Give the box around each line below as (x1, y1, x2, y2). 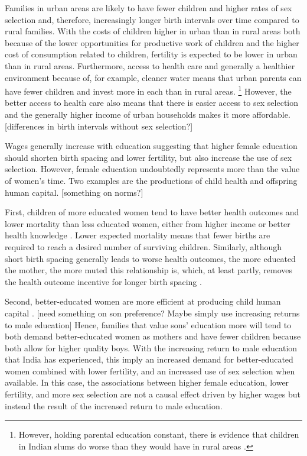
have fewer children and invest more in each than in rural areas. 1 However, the (5, 83, 292, 97)
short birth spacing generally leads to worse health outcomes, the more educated (5, 252, 296, 264)
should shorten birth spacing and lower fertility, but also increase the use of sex (5, 151, 292, 163)
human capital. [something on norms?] (5, 186, 143, 198)
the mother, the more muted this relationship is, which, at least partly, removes (5, 264, 293, 276)
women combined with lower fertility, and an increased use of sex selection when (5, 364, 295, 377)
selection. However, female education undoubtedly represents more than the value (5, 163, 300, 175)
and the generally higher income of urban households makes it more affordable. (5, 108, 290, 120)
